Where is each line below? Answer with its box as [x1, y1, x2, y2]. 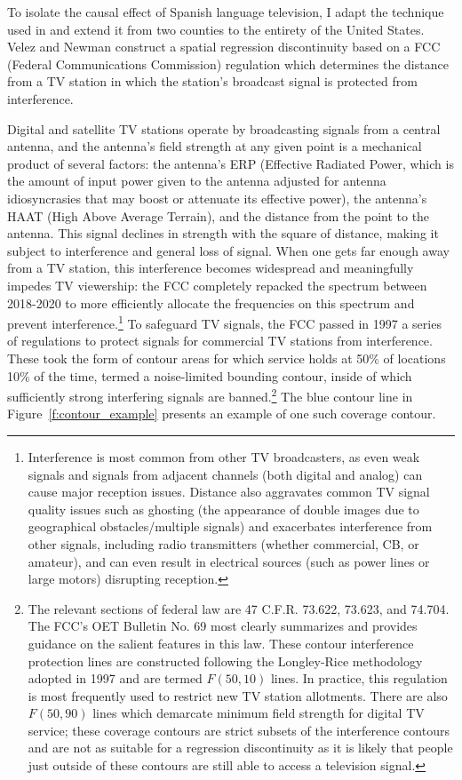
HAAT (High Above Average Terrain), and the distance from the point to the [7, 206, 430, 225]
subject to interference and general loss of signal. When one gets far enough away [7, 241, 450, 259]
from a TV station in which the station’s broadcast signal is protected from [7, 72, 418, 91]
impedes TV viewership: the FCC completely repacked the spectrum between [7, 275, 427, 294]
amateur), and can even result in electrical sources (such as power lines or [28, 552, 430, 570]
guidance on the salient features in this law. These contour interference [28, 633, 414, 652]
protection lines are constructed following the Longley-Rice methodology [28, 651, 423, 670]
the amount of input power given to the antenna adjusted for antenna [7, 171, 386, 190]
